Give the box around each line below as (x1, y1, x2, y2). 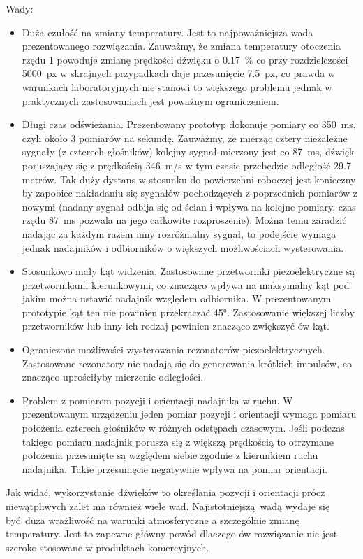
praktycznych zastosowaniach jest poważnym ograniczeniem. (22, 93, 279, 108)
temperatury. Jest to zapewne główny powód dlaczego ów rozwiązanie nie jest (6, 526, 338, 541)
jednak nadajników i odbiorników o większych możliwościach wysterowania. (22, 240, 344, 255)
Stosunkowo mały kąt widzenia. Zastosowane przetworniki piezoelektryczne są (22, 264, 355, 278)
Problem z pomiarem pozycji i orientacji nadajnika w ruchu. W (22, 392, 293, 407)
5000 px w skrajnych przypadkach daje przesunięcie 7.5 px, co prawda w (22, 66, 336, 80)
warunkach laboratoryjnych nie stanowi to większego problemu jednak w (22, 79, 332, 94)
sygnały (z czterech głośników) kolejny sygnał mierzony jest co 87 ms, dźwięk (22, 144, 355, 159)
